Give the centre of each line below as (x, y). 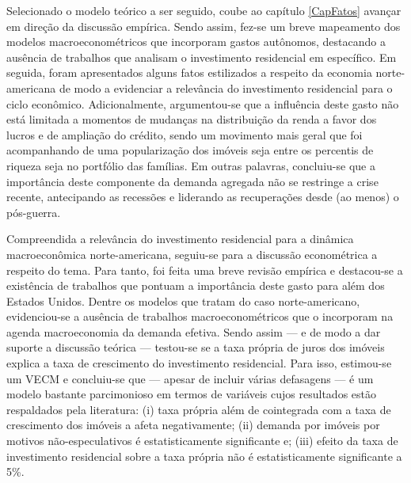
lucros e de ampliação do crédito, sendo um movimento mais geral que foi (185, 134)
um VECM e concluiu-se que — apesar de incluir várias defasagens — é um (190, 378)
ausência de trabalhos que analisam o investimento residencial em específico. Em (202, 57)
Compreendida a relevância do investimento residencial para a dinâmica (180, 239)
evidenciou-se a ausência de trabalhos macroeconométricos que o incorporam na (200, 316)
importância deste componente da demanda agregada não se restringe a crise (192, 181)
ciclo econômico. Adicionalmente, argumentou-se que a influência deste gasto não (203, 103)
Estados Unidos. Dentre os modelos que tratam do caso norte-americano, (183, 300)
